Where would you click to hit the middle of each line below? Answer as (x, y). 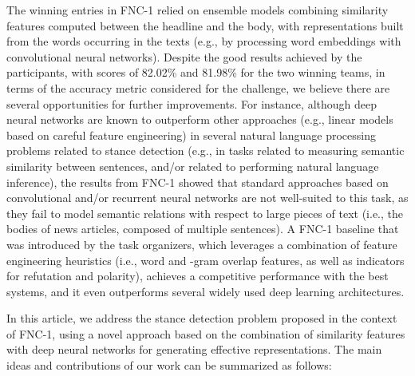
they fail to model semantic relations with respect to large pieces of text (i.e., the (205, 213)
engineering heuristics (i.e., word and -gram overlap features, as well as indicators (206, 260)
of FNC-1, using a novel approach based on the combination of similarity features (206, 333)
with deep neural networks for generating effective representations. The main (194, 349)
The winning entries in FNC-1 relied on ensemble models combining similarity (198, 10)
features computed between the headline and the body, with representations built (205, 25)
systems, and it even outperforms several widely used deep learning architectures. (206, 291)
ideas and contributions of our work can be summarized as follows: (169, 365)
